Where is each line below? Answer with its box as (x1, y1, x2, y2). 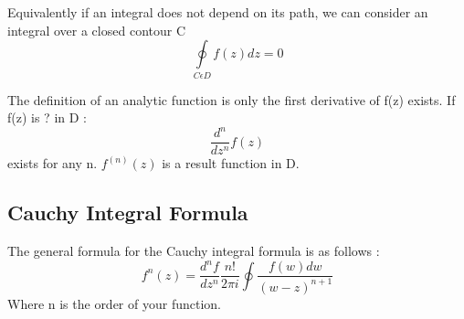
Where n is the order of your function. (7, 293, 221, 313)
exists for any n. (7, 154, 98, 173)
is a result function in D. (162, 154, 300, 173)
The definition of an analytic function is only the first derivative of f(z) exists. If (7, 90, 456, 109)
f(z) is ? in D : (7, 108, 87, 127)
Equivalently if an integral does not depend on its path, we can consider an (7, 3, 428, 21)
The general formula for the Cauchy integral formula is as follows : (7, 241, 380, 261)
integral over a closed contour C (7, 20, 186, 39)
